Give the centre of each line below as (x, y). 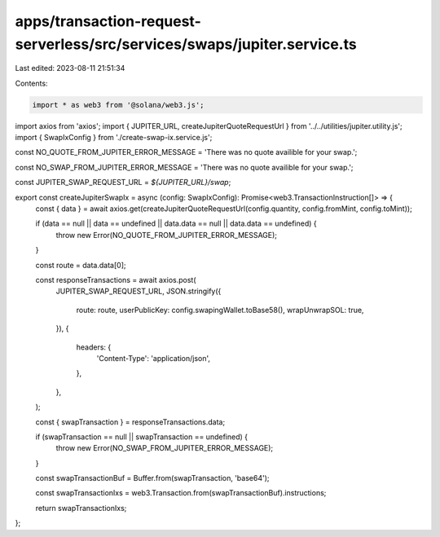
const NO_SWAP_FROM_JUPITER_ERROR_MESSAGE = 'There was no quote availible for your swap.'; (184, 167)
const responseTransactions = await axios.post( (116, 280)
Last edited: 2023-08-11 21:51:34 (70, 68)
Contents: (31, 83)
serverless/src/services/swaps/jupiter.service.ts (186, 44)
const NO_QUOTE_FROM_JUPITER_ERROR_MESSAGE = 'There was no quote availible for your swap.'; (186, 152)
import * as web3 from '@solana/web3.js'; (118, 105)
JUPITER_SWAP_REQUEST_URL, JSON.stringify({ (139, 291)
